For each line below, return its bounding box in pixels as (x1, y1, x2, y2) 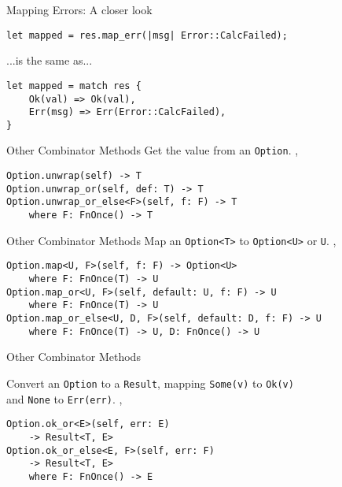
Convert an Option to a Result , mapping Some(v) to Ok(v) (6, 374, 294, 391)
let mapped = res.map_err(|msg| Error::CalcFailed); (6, 29, 288, 41)
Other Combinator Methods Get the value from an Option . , (6, 142, 299, 158)
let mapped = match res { (6, 80, 142, 91)
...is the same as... (6, 52, 93, 69)
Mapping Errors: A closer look (6, 2, 153, 17)
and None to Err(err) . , (6, 390, 123, 407)
